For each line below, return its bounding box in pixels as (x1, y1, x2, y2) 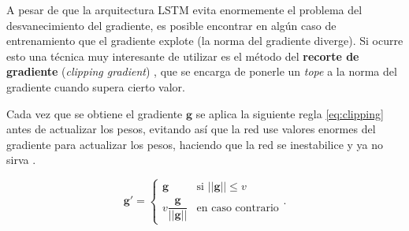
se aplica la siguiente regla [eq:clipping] (195, 105, 384, 121)
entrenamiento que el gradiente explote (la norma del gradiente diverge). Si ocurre (6, 32, 403, 49)
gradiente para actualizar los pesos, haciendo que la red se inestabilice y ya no (6, 136, 384, 152)
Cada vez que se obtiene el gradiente (6, 105, 183, 121)
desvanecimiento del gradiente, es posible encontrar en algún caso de (6, 17, 336, 33)
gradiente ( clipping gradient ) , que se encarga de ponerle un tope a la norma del (6, 63, 397, 80)
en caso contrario (196, 202, 279, 214)
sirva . (6, 151, 36, 168)
